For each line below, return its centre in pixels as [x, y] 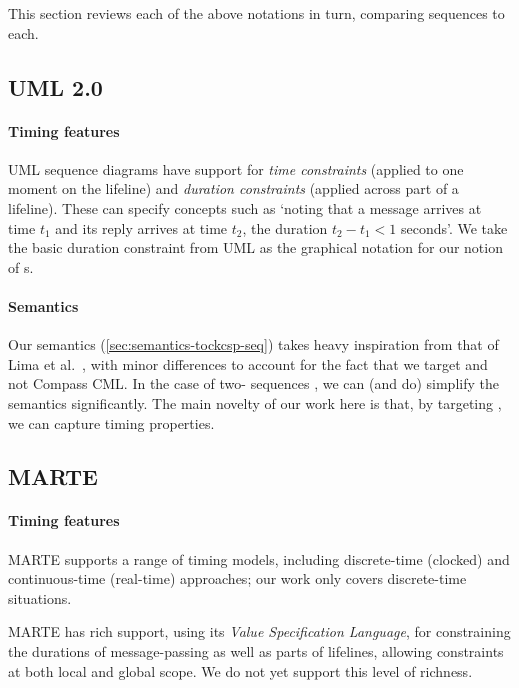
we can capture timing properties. [111, 422]
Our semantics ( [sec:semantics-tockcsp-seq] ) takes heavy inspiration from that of [253, 344]
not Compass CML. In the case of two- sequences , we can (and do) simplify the [253, 383]
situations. [40, 597]
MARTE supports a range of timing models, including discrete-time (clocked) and [259, 558]
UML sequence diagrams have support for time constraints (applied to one [236, 168]
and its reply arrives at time [141, 227]
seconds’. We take [454, 227]
